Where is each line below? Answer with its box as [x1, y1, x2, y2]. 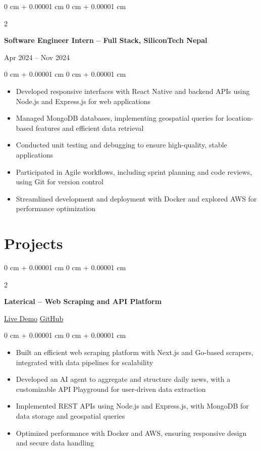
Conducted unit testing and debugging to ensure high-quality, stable [16, 139, 227, 150]
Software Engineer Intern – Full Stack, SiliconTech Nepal [4, 35, 207, 45]
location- [226, 113, 253, 123]
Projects [4, 233, 63, 254]
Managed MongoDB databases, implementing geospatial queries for [16, 113, 224, 123]
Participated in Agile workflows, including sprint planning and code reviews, [16, 166, 252, 177]
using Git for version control [16, 176, 103, 187]
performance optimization [16, 203, 96, 214]
